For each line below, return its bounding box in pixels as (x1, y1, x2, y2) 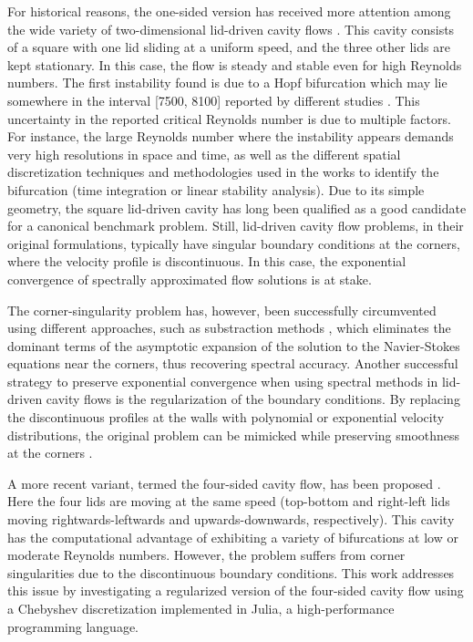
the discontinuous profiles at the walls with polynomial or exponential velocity (7, 408, 445, 427)
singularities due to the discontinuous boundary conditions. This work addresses (7, 563, 455, 582)
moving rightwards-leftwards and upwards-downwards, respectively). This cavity (7, 510, 455, 529)
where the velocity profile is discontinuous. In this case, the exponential (7, 252, 406, 271)
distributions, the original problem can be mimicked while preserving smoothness (7, 425, 460, 444)
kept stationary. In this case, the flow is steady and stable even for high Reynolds (7, 55, 462, 74)
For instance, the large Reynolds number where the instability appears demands (7, 127, 454, 146)
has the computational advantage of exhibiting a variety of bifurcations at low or (7, 527, 458, 546)
